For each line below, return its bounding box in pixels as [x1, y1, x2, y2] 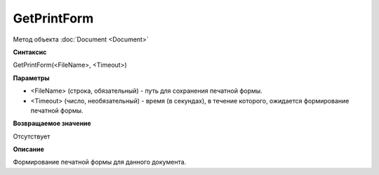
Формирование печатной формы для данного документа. [13, 158, 187, 167]
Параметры [13, 74, 50, 82]
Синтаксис [13, 48, 47, 56]
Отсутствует [13, 132, 51, 141]
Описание [13, 145, 45, 154]
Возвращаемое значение [13, 119, 91, 128]
